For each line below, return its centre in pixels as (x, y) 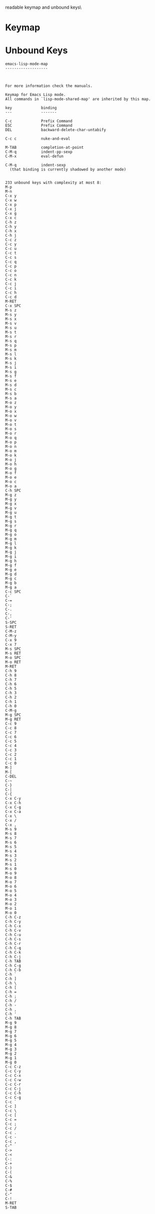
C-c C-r (13, 1085)
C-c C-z (13, 1067)
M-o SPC (13, 658)
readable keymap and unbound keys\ (43, 7)
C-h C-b (13, 970)
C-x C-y (13, 799)
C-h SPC (13, 491)
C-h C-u (13, 935)
